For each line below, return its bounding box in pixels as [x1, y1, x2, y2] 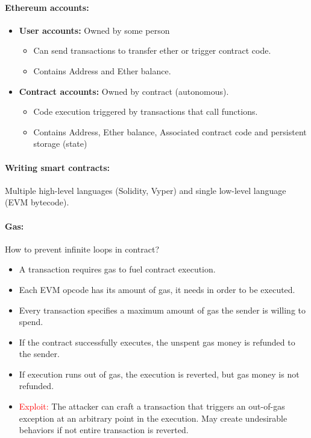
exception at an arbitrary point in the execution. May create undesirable [19, 411, 287, 424]
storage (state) [33, 137, 87, 150]
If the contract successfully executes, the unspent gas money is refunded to [19, 335, 295, 348]
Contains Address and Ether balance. [33, 64, 171, 77]
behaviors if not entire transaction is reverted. [19, 424, 189, 436]
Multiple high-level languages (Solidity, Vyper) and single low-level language [5, 184, 286, 196]
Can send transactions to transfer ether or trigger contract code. [33, 44, 271, 57]
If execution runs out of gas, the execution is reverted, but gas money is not [19, 367, 300, 380]
